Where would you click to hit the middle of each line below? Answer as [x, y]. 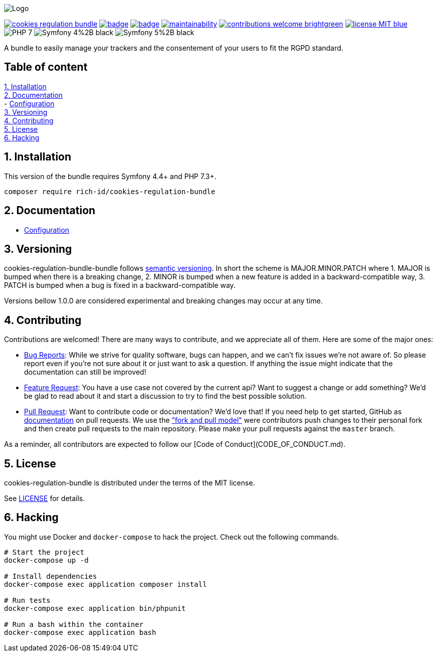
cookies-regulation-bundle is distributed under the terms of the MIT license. [130, 483]
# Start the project [44, 552]
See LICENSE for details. [45, 499]
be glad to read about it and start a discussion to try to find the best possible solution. [165, 396]
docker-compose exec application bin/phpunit [95, 608]
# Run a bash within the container [74, 624]
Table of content [46, 67]
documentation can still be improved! [85, 372]
